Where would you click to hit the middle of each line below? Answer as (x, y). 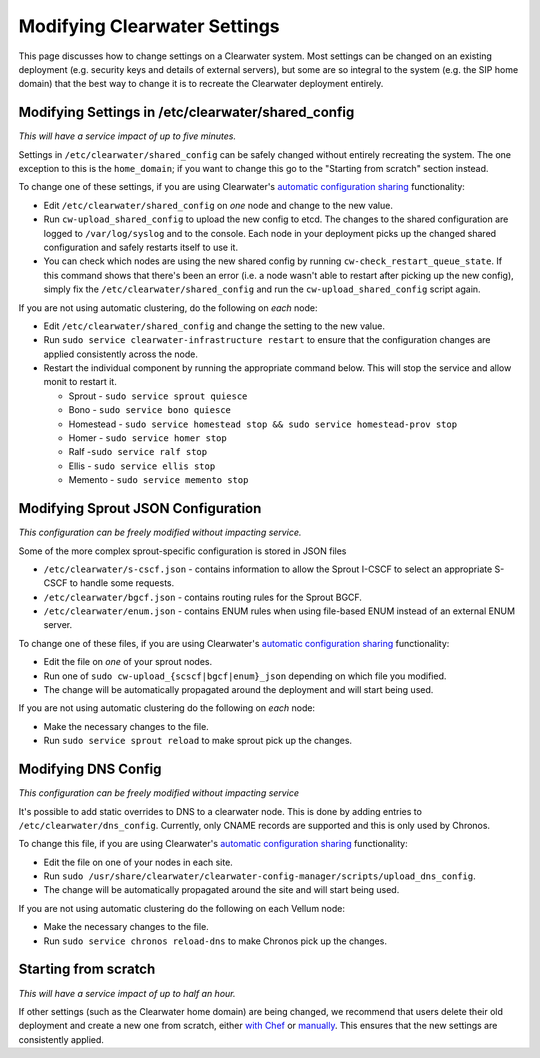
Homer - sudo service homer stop (147, 438)
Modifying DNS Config (90, 769)
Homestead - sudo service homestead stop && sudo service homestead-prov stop (263, 424)
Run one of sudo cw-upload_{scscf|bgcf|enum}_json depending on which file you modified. (245, 676)
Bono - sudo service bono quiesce (150, 410)
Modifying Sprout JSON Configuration (140, 508)
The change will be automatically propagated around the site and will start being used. (221, 890)
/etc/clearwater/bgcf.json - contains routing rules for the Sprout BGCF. (202, 597)
